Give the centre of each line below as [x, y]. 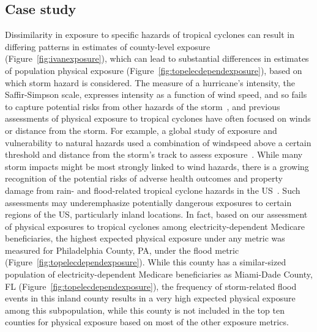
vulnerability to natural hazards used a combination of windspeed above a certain [158, 142]
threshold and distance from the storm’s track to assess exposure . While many [154, 154]
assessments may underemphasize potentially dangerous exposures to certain [148, 202]
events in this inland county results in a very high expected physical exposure [150, 298]
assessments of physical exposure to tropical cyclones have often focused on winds [158, 118]
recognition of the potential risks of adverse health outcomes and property [144, 178]
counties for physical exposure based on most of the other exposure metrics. [147, 322]
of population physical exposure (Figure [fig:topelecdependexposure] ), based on [154, 70]
